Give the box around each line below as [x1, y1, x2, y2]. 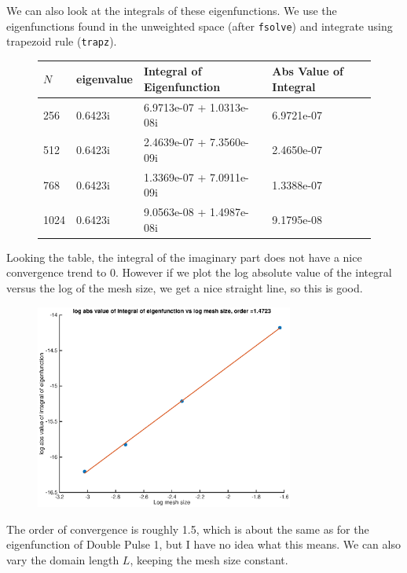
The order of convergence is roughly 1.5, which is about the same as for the [6, 520, 369, 537]
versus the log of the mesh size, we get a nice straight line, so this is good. [6, 280, 363, 296]
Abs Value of [272, 63, 343, 79]
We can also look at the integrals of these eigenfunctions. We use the [6, 2, 337, 18]
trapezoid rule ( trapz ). [6, 33, 117, 50]
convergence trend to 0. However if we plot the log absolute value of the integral [6, 264, 392, 281]
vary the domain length [6, 551, 119, 567]
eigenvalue [76, 71, 133, 87]
